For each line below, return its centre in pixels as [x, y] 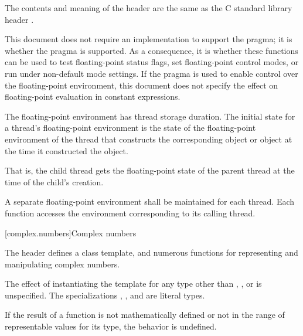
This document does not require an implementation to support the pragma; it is [149, 39]
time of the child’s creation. [54, 181]
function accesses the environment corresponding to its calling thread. [130, 213]
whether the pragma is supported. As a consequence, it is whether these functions [151, 50]
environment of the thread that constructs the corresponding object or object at [149, 139]
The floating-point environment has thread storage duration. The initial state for [150, 116]
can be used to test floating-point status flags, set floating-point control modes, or [152, 62]
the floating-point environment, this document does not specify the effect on [142, 85]
